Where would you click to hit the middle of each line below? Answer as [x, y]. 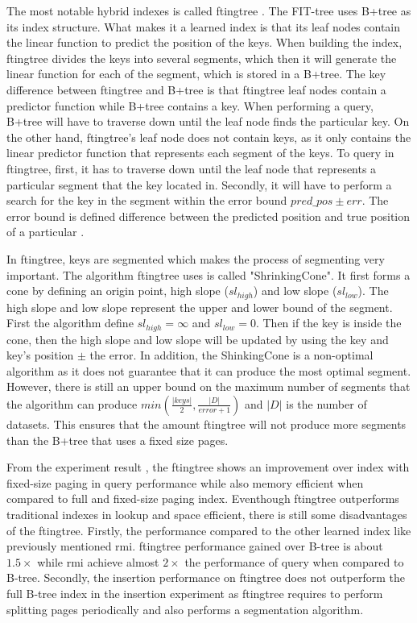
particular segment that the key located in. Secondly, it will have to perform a [199, 184]
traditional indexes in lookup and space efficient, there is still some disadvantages [207, 514]
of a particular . [45, 232]
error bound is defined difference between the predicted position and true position [208, 216]
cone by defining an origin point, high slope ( [118, 291]
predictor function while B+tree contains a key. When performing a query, [190, 105]
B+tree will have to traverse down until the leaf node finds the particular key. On [208, 121]
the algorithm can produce [72, 403]
